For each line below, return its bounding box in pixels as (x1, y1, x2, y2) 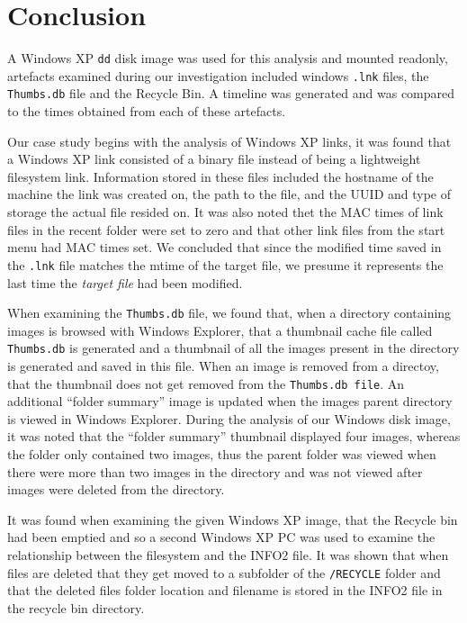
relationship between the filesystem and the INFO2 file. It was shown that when (7, 546, 449, 564)
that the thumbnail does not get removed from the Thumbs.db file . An (7, 374, 405, 393)
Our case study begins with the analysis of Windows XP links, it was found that (7, 131, 452, 150)
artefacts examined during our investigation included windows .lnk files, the (7, 66, 429, 85)
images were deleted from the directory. (7, 480, 225, 499)
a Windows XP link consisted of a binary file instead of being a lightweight (7, 149, 421, 168)
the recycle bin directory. (7, 598, 145, 617)
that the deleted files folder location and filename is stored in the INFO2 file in (7, 581, 443, 600)
